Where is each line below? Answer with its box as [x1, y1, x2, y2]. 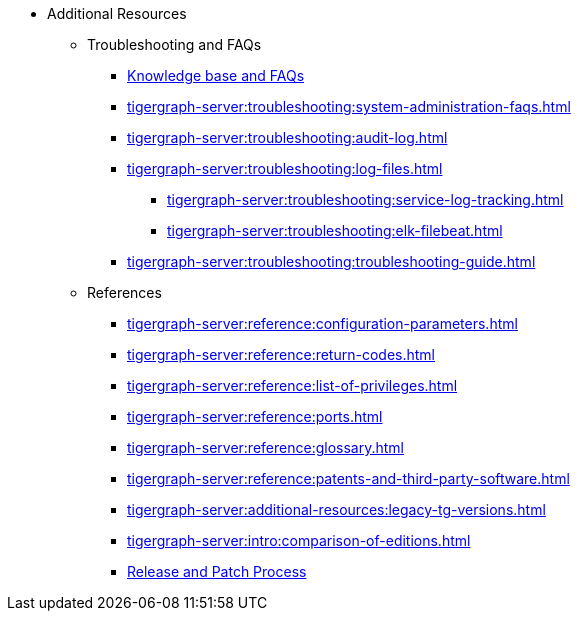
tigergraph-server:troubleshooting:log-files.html [127, 160, 443, 177]
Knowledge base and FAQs [127, 67, 305, 84]
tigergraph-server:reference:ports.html [127, 408, 383, 425]
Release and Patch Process [127, 563, 307, 580]
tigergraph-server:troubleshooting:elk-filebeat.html [167, 222, 503, 239]
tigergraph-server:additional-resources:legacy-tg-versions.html [127, 501, 546, 518]
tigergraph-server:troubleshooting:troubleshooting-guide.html [127, 253, 536, 270]
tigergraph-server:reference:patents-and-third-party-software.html [127, 470, 570, 487]
